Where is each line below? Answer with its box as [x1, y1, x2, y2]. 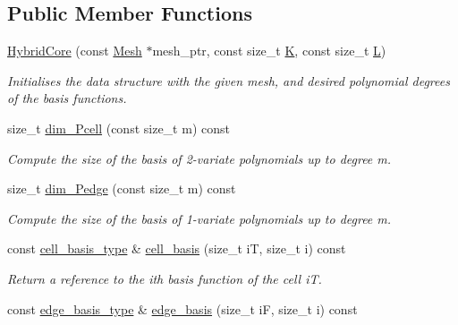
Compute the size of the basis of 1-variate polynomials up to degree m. [7, 209, 392, 227]
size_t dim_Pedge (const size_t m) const [7, 179, 236, 198]
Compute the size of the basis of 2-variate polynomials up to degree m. [7, 149, 392, 167]
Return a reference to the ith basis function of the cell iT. [7, 269, 322, 287]
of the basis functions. [7, 89, 127, 107]
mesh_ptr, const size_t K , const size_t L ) [152, 41, 386, 60]
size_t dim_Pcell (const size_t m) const [7, 118, 230, 137]
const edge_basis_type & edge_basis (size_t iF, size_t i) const [7, 299, 358, 318]
